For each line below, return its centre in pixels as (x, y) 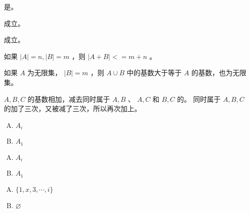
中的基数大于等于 (154, 73)
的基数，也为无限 (219, 73)
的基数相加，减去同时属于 (69, 99)
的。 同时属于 (199, 99)
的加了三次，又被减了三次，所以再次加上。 (73, 108)
